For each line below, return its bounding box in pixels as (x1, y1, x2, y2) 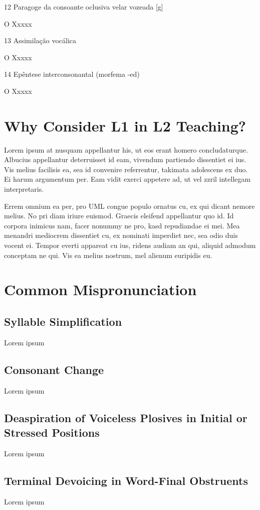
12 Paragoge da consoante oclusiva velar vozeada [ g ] (4, 2, 163, 12)
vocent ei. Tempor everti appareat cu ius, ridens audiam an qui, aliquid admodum (4, 240, 256, 250)
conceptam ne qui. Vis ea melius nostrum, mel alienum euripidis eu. (4, 249, 212, 260)
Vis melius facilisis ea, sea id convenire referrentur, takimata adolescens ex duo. (4, 164, 248, 174)
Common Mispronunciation (4, 279, 197, 300)
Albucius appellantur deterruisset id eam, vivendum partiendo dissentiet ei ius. (4, 154, 246, 165)
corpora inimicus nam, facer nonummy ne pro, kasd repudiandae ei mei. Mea (4, 220, 240, 230)
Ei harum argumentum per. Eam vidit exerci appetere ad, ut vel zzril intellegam (4, 174, 251, 184)
